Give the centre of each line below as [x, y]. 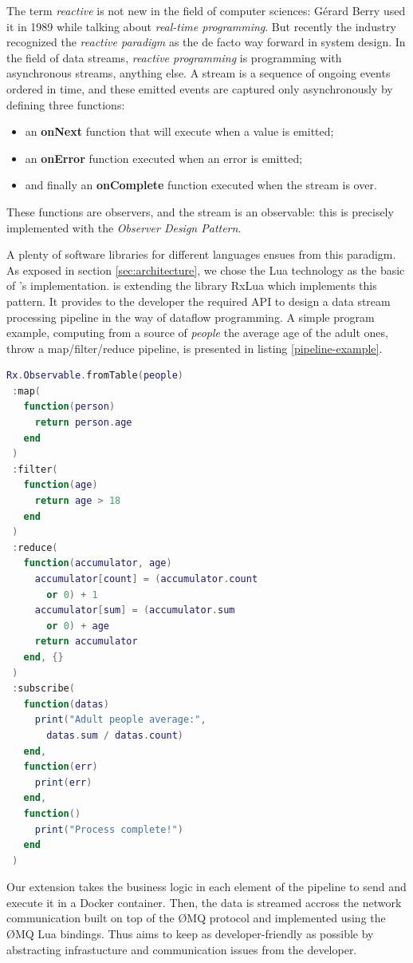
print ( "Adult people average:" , [120, 720]
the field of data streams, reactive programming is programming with [174, 57]
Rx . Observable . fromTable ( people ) [95, 376]
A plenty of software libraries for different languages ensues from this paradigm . [201, 254]
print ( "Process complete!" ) [109, 829]
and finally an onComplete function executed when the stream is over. [201, 185]
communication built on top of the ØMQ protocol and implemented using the [196, 918]
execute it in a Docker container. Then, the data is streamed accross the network [204, 902]
